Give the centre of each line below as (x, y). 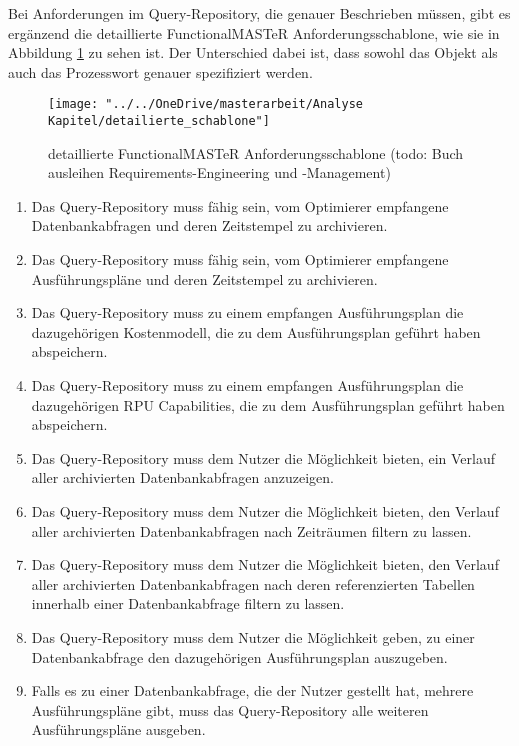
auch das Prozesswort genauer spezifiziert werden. (160, 71)
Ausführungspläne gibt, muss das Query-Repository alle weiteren (230, 709)
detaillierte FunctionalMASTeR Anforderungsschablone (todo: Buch (256, 152)
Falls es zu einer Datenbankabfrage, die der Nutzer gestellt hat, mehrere (252, 690)
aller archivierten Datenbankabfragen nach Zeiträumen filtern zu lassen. (251, 530)
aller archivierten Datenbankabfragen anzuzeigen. (182, 477)
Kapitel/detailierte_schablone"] (159, 121)
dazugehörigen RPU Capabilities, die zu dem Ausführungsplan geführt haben (268, 404)
